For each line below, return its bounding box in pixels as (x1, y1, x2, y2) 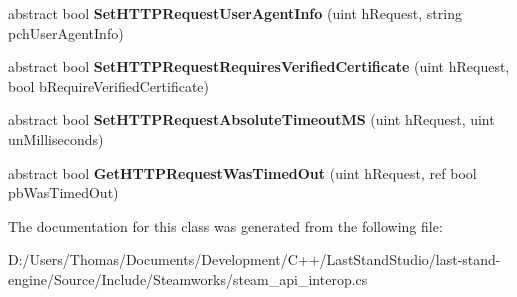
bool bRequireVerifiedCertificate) (8, 75, 210, 96)
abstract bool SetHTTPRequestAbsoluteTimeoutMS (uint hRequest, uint (8, 109, 495, 130)
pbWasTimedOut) (8, 182, 119, 203)
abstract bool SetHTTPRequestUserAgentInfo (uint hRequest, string (8, 3, 462, 23)
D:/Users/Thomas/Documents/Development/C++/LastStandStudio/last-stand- (8, 249, 501, 270)
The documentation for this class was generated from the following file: (8, 215, 443, 236)
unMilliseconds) (8, 128, 104, 149)
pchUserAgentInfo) (8, 22, 124, 43)
